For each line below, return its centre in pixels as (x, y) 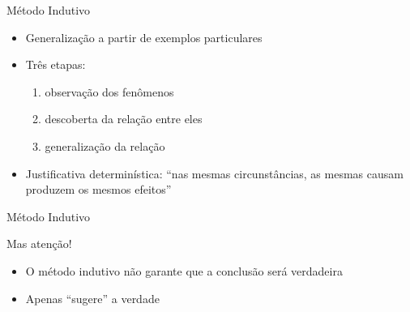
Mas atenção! (39, 244)
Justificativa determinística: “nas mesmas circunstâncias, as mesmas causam (214, 173)
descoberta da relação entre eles (124, 119)
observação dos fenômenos (109, 91)
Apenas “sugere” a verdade (92, 298)
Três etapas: (56, 64)
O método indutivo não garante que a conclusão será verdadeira (184, 270)
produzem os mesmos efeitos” (98, 189)
